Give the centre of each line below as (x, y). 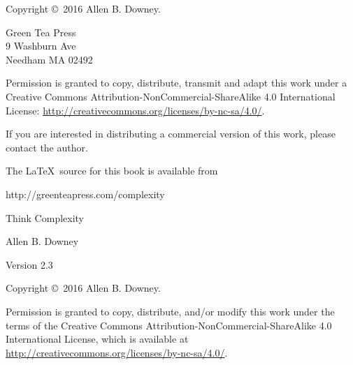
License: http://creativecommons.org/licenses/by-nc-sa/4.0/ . (135, 110)
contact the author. (47, 147)
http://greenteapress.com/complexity (85, 194)
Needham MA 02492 (49, 59)
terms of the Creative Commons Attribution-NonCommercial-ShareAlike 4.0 (169, 325)
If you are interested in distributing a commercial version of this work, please (171, 134)
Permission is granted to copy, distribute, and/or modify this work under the (170, 311)
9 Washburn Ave (41, 46)
